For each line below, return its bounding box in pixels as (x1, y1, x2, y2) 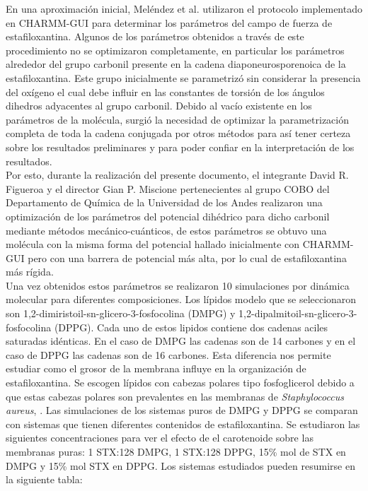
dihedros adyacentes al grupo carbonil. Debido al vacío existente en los (6, 98, 312, 113)
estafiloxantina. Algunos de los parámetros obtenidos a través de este (6, 29, 304, 44)
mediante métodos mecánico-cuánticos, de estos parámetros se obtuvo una (6, 223, 327, 237)
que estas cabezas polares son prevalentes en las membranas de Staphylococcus (6, 389, 344, 403)
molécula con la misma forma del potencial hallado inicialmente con (6, 237, 300, 252)
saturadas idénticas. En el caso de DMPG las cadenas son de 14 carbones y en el (6, 333, 356, 348)
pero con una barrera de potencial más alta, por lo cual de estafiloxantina (28, 250, 347, 265)
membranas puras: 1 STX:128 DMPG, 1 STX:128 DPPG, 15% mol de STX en (6, 444, 346, 459)
